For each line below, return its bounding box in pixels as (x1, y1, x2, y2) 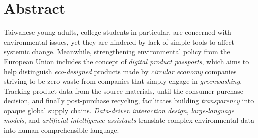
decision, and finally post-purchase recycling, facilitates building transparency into (4, 95, 254, 106)
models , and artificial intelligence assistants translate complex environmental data (4, 115, 254, 125)
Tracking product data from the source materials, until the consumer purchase (4, 85, 244, 96)
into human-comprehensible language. (4, 125, 119, 135)
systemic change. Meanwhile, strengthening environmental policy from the (4, 46, 230, 57)
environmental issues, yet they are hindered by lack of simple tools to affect (4, 36, 235, 47)
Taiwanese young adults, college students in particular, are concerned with (4, 27, 231, 37)
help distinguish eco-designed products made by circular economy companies (4, 66, 237, 76)
